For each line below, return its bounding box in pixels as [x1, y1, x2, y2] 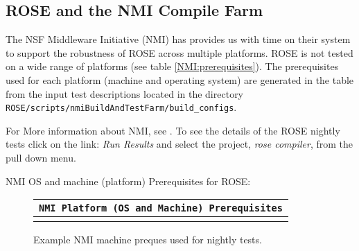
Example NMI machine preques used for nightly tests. [33, 232, 262, 247]
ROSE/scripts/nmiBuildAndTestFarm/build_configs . [6, 100, 237, 114]
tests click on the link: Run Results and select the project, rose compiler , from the [6, 137, 353, 151]
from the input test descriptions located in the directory [6, 86, 244, 101]
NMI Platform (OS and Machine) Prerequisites [39, 202, 283, 214]
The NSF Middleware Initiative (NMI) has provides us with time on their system [6, 32, 351, 46]
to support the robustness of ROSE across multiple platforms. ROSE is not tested [6, 45, 353, 60]
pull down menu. [6, 150, 76, 165]
